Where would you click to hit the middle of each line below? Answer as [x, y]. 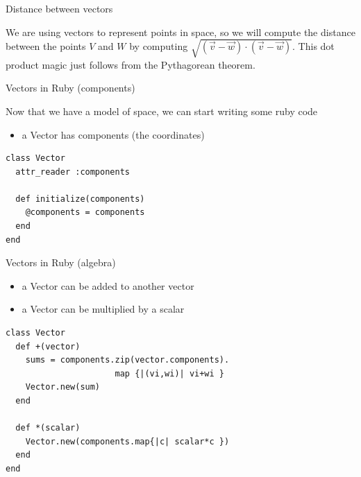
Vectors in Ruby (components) [70, 88]
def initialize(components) [80, 199]
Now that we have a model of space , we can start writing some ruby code [162, 111]
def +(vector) [48, 346]
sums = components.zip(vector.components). [127, 360]
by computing [159, 45]
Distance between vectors [59, 8]
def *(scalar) [48, 428]
